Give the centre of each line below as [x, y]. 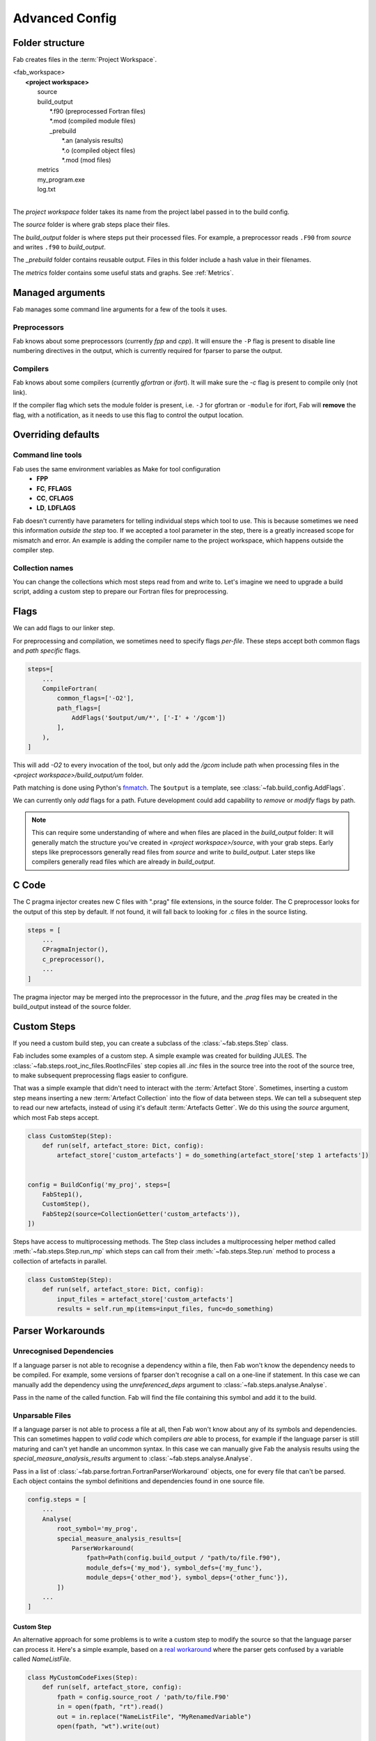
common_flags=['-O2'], [96, 698]
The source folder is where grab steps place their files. [92, 225]
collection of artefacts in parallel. [60, 1261]
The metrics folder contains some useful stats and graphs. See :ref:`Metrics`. [123, 272]
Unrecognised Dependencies [63, 1351]
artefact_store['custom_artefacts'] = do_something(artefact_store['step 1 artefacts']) [213, 1155]
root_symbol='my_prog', [97, 1529]
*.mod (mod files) [86, 159]
